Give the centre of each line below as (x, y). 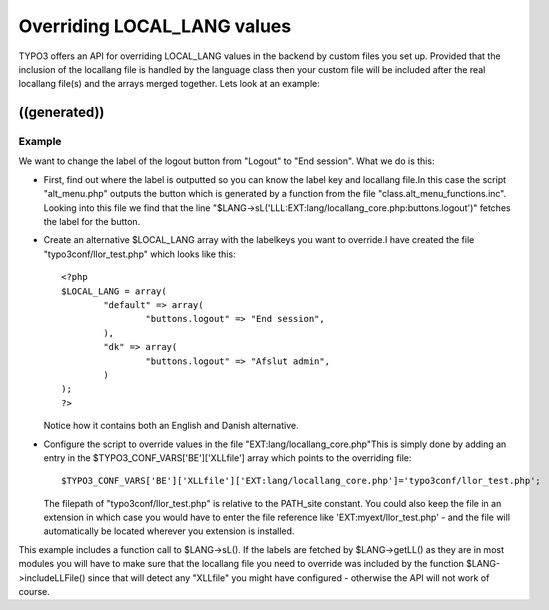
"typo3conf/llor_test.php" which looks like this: (139, 254)
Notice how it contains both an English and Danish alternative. (171, 426)
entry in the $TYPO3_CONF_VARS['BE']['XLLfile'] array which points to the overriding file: (227, 457)
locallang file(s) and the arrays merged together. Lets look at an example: (169, 84)
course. (34, 592)
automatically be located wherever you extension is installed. (169, 531)
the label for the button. (92, 222)
